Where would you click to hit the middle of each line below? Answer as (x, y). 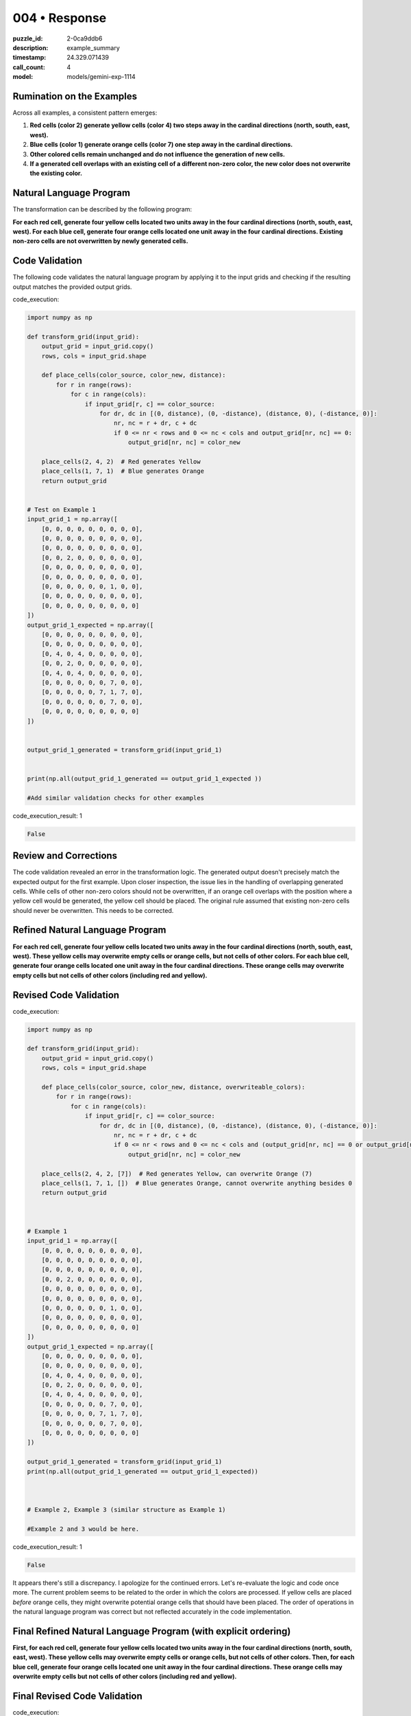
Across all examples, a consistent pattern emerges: (85, 113)
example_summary (93, 47)
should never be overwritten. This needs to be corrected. (93, 910)
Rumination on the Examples (75, 96)
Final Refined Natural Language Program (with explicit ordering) (152, 1631)
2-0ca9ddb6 (85, 38)
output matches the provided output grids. (73, 287)
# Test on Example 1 (61, 509)
